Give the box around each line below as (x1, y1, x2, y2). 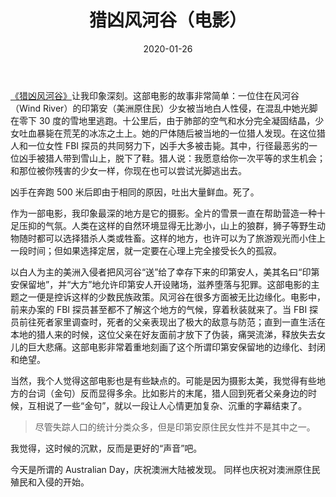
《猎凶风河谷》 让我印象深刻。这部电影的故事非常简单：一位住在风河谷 (10, 89, 300, 101)
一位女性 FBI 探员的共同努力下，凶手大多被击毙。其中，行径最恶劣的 (27, 139, 310, 151)
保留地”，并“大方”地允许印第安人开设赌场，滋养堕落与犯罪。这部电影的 (18, 278, 312, 290)
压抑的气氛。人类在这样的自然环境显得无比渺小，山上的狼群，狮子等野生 (18, 219, 317, 231)
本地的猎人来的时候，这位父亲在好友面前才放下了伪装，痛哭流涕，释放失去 (10, 328, 317, 340)
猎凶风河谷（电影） (88, 9, 247, 32)
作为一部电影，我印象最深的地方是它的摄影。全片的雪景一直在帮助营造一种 (10, 207, 317, 219)
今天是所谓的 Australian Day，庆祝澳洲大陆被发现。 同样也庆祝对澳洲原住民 (10, 463, 321, 475)
